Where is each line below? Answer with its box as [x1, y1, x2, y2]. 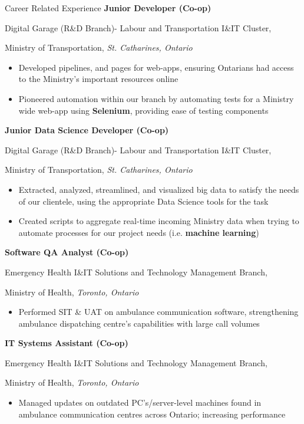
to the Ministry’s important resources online [18, 73, 179, 85]
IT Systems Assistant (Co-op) [5, 337, 128, 349]
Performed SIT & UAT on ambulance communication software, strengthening [18, 305, 299, 318]
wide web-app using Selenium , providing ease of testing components [18, 104, 269, 116]
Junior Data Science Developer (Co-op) [5, 124, 169, 136]
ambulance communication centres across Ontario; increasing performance [18, 407, 286, 420]
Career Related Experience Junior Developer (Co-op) [5, 2, 212, 14]
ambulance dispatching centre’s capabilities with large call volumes [18, 317, 260, 329]
